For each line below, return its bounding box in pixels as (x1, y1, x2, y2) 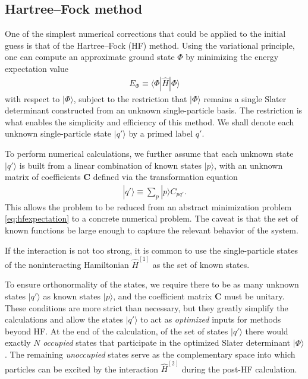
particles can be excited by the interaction (5, 362, 158, 375)
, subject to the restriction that (73, 92, 187, 105)
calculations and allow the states (5, 313, 123, 326)
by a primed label (128, 127, 193, 140)
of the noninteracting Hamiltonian (5, 258, 129, 270)
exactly (5, 336, 31, 349)
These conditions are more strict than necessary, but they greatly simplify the (5, 301, 288, 314)
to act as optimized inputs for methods (140, 313, 281, 326)
